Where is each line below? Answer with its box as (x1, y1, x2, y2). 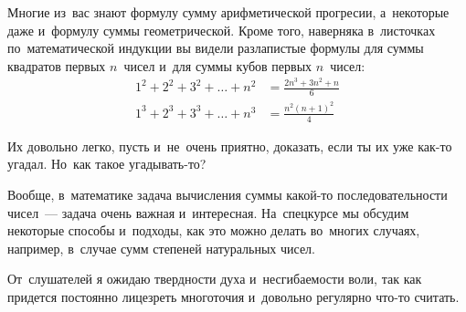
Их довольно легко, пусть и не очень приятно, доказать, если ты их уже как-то (7, 136, 452, 155)
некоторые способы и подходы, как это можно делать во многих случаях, (7, 221, 420, 240)
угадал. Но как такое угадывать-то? (7, 154, 207, 173)
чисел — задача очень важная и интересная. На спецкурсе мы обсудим (7, 203, 409, 222)
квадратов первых (7, 56, 106, 75)
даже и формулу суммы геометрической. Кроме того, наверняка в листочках (7, 20, 436, 39)
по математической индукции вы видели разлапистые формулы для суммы (7, 38, 424, 57)
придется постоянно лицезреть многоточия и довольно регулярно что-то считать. (7, 286, 460, 306)
